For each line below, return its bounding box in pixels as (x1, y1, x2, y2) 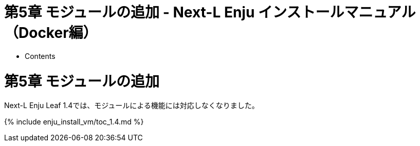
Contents (25, 51, 56, 60)
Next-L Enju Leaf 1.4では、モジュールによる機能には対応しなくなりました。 (4, 101, 259, 110)
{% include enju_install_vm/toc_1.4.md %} (4, 117, 144, 127)
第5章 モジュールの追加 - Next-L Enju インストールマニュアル (4, 4, 416, 21)
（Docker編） (4, 24, 98, 41)
